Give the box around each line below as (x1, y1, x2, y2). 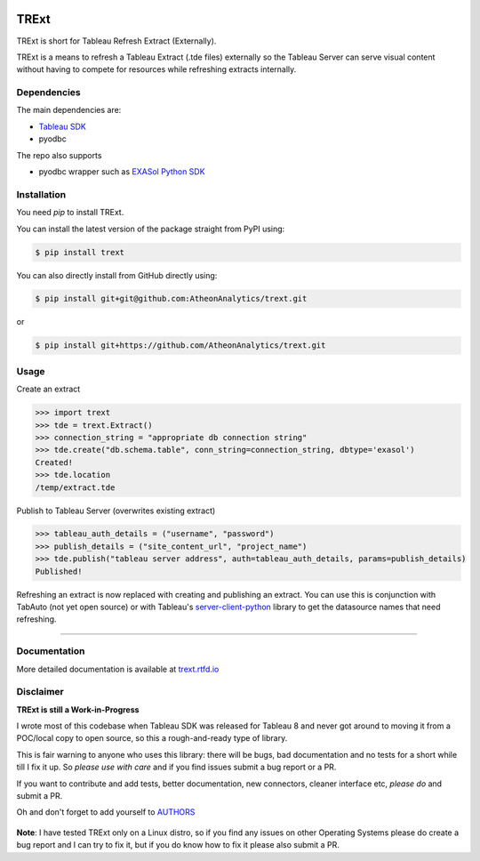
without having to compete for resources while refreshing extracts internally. (16, 64, 297, 75)
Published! (35, 566, 83, 576)
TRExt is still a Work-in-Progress (16, 704, 140, 715)
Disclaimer (16, 686, 64, 698)
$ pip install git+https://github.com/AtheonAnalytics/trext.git (35, 341, 326, 350)
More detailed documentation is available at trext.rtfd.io (16, 664, 220, 674)
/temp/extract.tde (35, 482, 116, 493)
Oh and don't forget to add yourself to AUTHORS (16, 807, 196, 817)
